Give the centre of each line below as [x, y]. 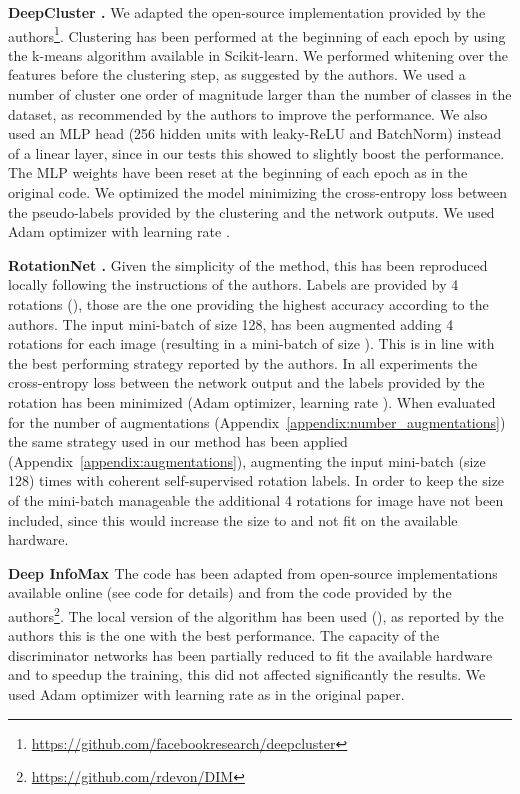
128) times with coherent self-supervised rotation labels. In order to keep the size [256, 480]
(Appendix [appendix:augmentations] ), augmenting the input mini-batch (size [247, 460]
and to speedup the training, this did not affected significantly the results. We [247, 674]
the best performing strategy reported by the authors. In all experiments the [243, 362]
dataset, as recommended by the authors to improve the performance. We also [248, 113]
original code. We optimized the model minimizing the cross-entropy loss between [257, 192]
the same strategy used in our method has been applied [178, 441]
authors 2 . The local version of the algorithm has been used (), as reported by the [256, 614]
